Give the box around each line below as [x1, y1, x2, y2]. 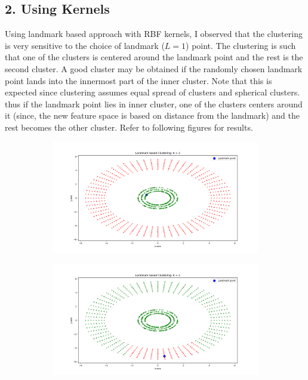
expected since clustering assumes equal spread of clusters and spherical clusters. [5, 86, 300, 98]
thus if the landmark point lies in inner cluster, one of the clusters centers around [5, 97, 303, 110]
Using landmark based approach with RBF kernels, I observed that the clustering [5, 27, 303, 40]
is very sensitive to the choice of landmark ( [5, 39, 165, 51]
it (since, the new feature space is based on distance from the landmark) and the [5, 109, 300, 122]
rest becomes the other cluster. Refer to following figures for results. [5, 121, 253, 133]
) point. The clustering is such [186, 39, 296, 51]
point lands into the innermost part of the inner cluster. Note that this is [5, 74, 272, 86]
